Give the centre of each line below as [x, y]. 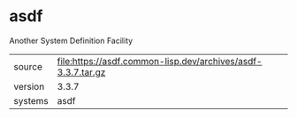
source [28, 66]
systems [31, 100]
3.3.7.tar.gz [81, 72]
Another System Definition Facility [71, 41]
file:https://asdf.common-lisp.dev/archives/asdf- [160, 61]
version [29, 86]
